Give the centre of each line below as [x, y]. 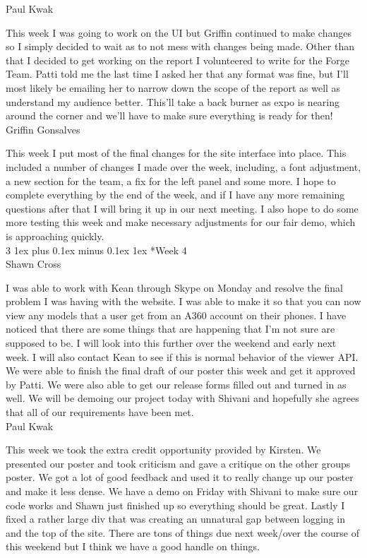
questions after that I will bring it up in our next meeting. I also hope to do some [182, 208]
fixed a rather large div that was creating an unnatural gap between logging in [175, 519]
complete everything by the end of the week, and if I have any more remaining [175, 195]
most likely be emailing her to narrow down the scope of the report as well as [173, 87]
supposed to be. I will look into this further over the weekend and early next [171, 343]
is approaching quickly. [55, 236]
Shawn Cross [34, 264]
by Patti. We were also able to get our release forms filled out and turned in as [176, 384]
